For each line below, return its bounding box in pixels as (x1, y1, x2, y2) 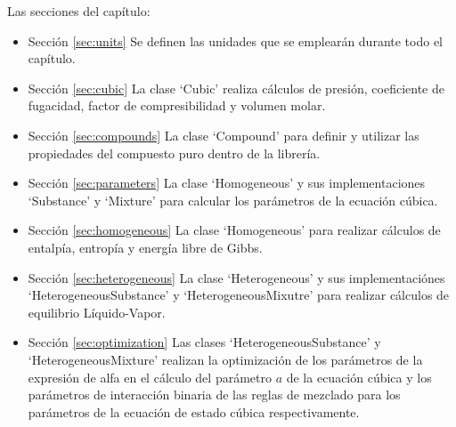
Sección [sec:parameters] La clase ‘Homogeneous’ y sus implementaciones (28, 173, 426, 192)
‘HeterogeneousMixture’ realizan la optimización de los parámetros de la (28, 350, 423, 368)
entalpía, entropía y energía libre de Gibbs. (28, 238, 263, 256)
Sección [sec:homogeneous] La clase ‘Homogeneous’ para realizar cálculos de (28, 221, 441, 239)
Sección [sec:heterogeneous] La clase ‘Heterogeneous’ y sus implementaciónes (28, 268, 445, 286)
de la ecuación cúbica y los (286, 367, 432, 386)
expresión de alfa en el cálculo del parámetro (28, 367, 272, 386)
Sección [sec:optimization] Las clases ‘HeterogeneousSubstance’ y (28, 333, 381, 351)
